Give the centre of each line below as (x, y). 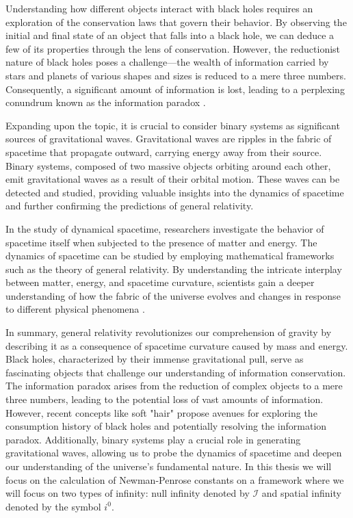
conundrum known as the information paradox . (106, 102)
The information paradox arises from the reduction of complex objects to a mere (174, 386)
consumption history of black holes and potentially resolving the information (166, 426)
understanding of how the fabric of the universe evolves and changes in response (173, 295)
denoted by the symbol (53, 506)
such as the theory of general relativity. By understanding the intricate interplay (174, 269)
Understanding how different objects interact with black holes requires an (159, 8)
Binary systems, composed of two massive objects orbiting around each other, (168, 165)
